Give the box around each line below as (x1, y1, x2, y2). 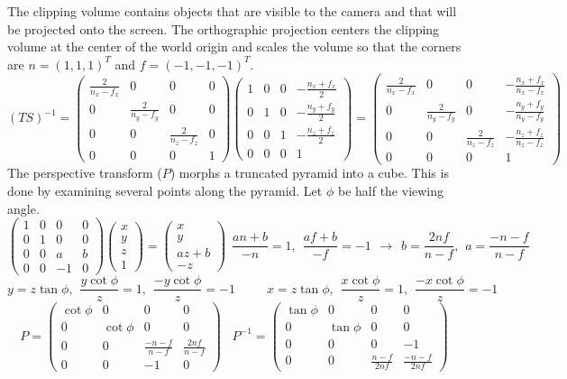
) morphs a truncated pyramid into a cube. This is (169, 163, 449, 182)
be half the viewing (337, 181, 444, 200)
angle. (7, 199, 40, 217)
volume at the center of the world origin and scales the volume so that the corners (7, 37, 462, 56)
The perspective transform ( (7, 163, 162, 182)
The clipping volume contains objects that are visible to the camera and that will (7, 2, 457, 20)
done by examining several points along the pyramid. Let (7, 181, 323, 200)
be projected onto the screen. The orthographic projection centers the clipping (7, 19, 440, 38)
